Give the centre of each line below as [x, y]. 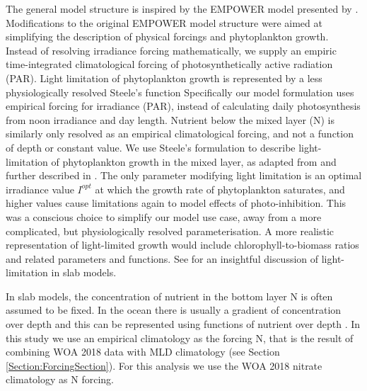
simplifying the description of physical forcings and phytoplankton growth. [167, 36]
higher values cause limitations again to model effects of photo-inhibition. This [176, 203]
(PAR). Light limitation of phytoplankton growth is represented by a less [164, 78]
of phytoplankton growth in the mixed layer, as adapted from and [194, 161]
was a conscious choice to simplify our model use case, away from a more [164, 216]
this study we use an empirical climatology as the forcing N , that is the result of [180, 338]
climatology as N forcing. [60, 379]
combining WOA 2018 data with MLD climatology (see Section [143, 352]
